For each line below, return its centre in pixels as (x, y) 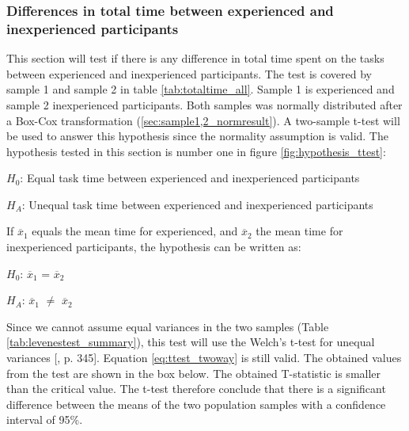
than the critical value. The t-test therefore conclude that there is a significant (196, 389)
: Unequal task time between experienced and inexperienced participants (197, 204)
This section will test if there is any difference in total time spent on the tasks (195, 58)
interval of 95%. (45, 420)
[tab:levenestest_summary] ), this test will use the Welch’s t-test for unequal (191, 342)
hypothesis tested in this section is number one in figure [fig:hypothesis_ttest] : (196, 151)
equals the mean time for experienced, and (135, 231)
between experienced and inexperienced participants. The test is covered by (189, 73)
